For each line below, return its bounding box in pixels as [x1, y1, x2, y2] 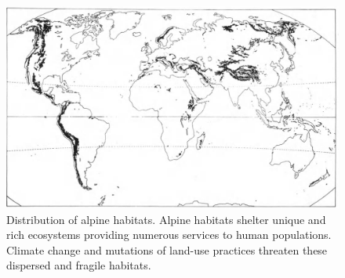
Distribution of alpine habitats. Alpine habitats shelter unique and [6, 211, 326, 227]
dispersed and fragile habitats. [6, 257, 151, 273]
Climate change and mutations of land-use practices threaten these [6, 241, 328, 258]
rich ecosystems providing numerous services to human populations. [6, 226, 332, 243]
